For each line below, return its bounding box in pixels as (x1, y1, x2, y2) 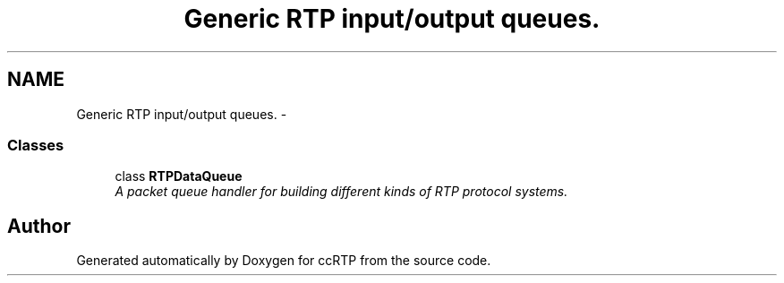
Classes (7, 135, 64, 154)
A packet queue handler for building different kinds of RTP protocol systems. (115, 184, 568, 200)
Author (7, 214, 71, 237)
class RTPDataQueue (115, 168, 243, 184)
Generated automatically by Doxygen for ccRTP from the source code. (76, 253, 491, 269)
